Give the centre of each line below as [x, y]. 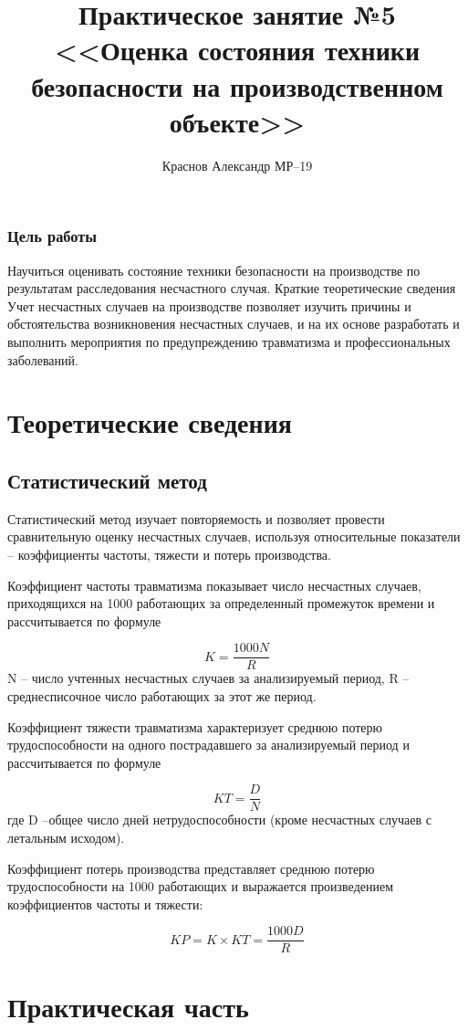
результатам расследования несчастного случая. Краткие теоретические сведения [232, 288]
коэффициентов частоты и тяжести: [105, 904]
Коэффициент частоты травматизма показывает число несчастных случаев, [214, 585]
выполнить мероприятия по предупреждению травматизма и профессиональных [229, 341]
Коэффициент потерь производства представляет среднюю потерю [191, 868]
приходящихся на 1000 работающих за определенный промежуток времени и [221, 603]
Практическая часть [128, 1006]
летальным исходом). [66, 837]
